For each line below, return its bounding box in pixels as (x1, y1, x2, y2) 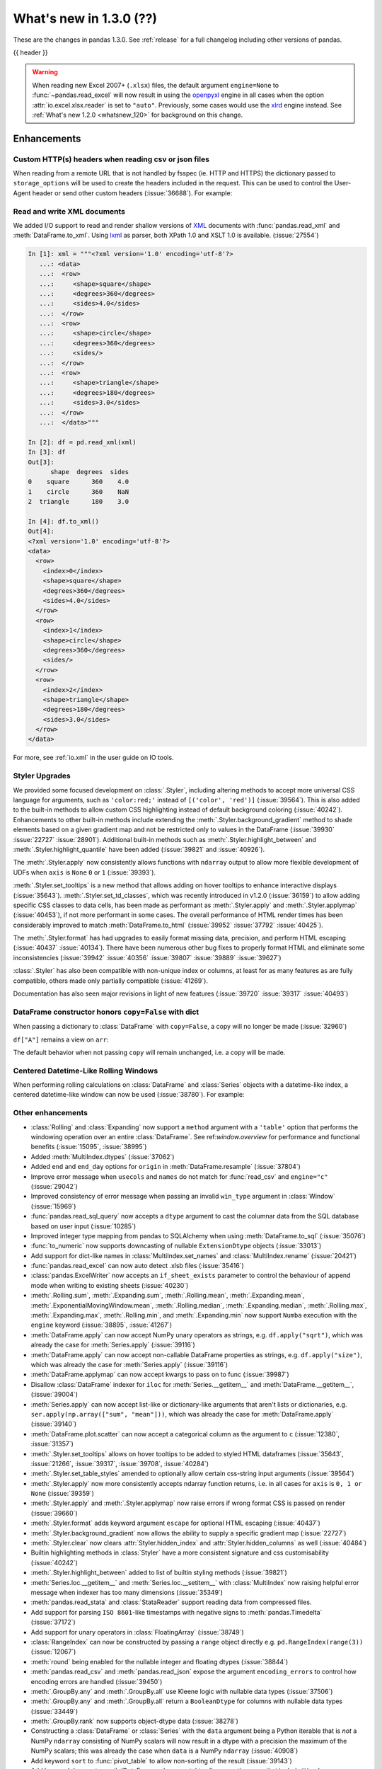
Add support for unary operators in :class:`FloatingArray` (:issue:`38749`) (30, 1627, 244, 1636)
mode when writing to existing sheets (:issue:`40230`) (30, 1281, 189, 1289)
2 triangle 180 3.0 (28, 497, 129, 506)
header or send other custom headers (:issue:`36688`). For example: (32, 188, 233, 197)
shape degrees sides (50, 468, 129, 476)
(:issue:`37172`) (30, 1618, 76, 1627)
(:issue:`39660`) (30, 1509, 78, 1517)
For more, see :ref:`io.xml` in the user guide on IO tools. (13, 754, 174, 762)
